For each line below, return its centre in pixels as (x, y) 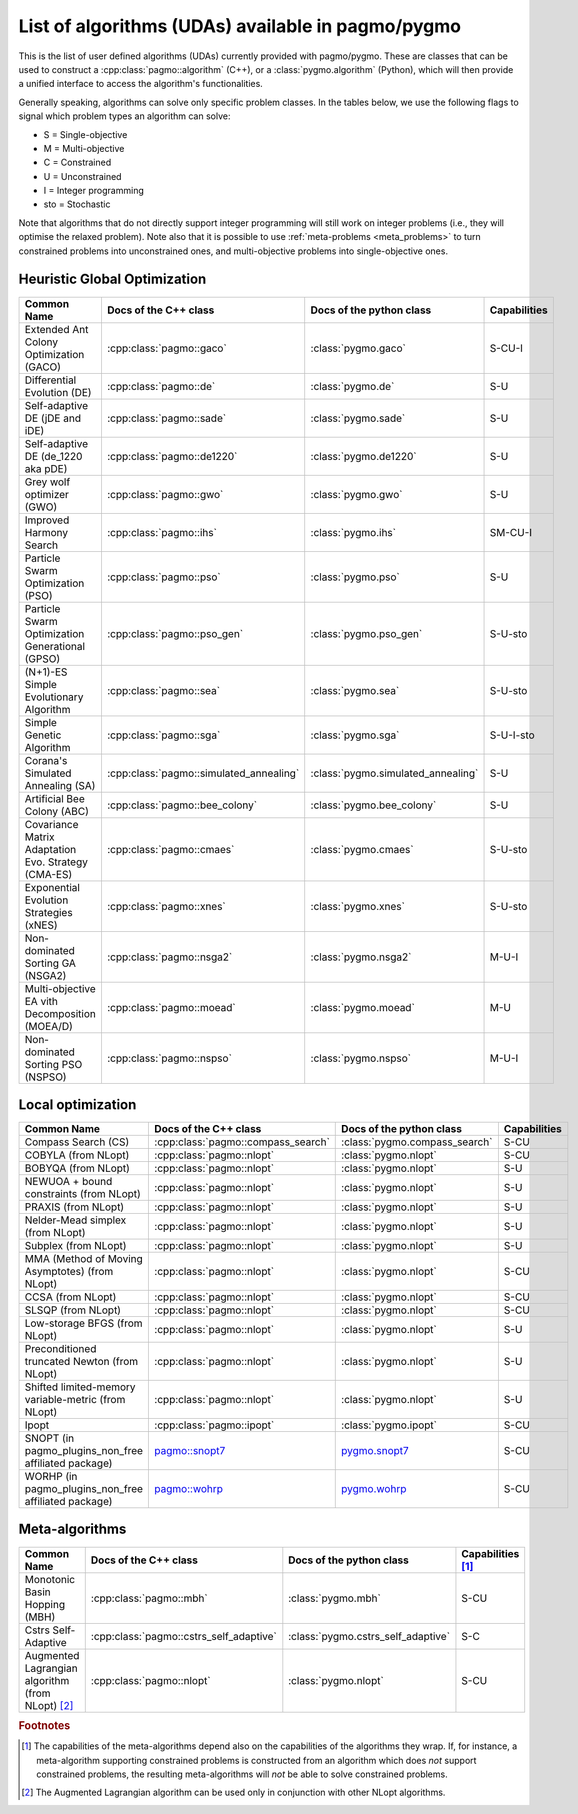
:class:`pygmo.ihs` (353, 532)
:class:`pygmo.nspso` (361, 1058)
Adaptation (50, 849)
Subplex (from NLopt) (75, 1246)
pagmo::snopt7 (190, 1451)
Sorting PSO (53, 1064)
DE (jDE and (53, 418)
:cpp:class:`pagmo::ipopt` (214, 1425)
